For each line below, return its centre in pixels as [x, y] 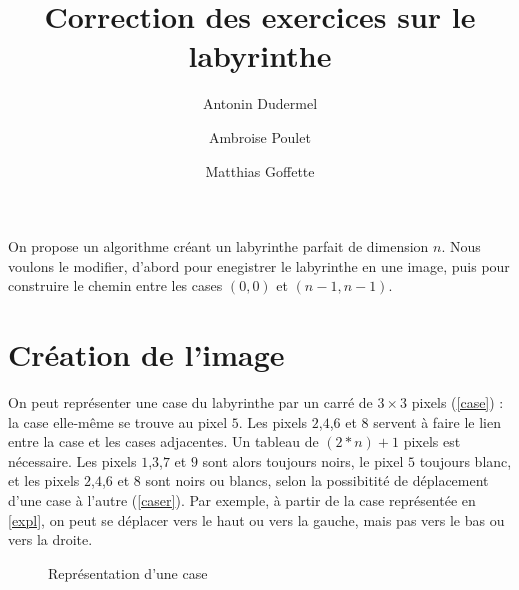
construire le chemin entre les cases [115, 285]
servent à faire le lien [437, 421]
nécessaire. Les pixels [72, 460]
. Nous [461, 246]
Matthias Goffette [260, 170]
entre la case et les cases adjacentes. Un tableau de [163, 441]
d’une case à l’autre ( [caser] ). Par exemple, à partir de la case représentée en [242, 499]
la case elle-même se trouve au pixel [118, 421]
